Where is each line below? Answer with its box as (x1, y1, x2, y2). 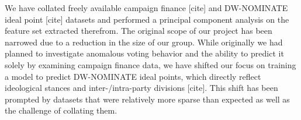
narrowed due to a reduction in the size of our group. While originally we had (5, 36, 283, 48)
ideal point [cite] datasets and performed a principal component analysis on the (5, 13, 289, 25)
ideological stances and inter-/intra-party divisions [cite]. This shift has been (5, 82, 278, 94)
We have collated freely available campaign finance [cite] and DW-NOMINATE (5, 2, 288, 13)
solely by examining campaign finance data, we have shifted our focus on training (5, 58, 296, 70)
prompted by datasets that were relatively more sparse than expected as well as (5, 93, 290, 105)
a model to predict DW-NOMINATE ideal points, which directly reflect (5, 70, 261, 82)
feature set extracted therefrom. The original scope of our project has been (5, 24, 272, 37)
